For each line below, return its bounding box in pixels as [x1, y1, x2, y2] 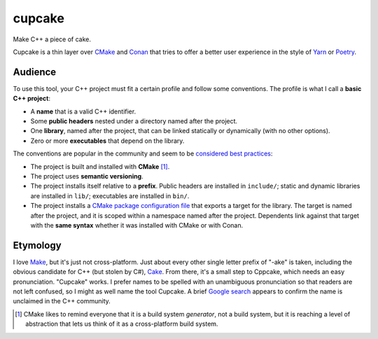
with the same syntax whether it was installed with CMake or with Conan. [30, 221, 244, 229]
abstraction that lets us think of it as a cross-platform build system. [25, 319, 218, 328]
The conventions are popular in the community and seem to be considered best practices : [13, 149, 273, 158]
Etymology [13, 239, 62, 251]
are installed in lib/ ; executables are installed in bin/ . [30, 191, 190, 200]
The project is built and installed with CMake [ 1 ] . [30, 162, 170, 171]
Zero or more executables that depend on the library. [30, 137, 185, 145]
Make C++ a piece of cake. [13, 35, 91, 43]
